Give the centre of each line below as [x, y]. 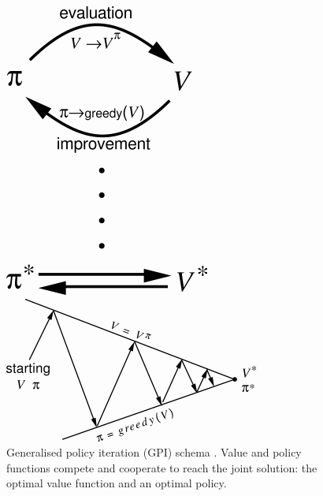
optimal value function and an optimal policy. [117, 483]
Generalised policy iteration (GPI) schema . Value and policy [154, 452]
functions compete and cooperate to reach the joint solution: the [162, 467]
